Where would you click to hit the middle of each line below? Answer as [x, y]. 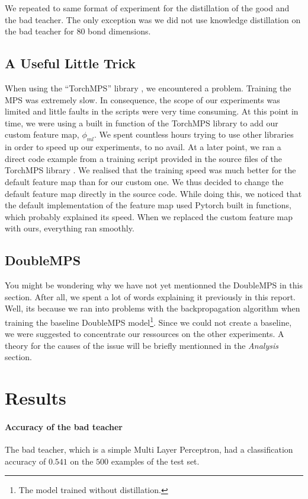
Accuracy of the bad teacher [64, 426]
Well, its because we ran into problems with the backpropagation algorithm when [153, 308]
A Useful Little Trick [70, 63]
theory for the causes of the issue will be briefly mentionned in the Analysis [142, 345]
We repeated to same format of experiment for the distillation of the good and [147, 8]
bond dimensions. [119, 31]
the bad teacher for [39, 31]
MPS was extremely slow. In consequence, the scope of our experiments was [142, 99]
